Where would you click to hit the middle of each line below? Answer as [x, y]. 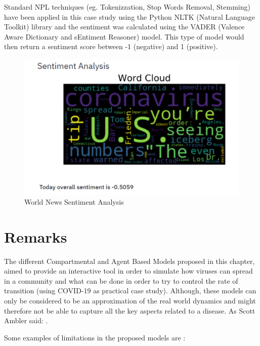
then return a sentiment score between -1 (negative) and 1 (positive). [111, 46]
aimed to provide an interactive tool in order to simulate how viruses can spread [128, 271]
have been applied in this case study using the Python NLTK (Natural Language [130, 16]
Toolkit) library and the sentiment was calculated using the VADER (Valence [124, 27]
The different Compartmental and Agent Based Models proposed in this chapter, [129, 261]
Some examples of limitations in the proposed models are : [95, 337]
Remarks [36, 236]
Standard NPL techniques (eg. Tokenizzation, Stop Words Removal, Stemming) [127, 7]
